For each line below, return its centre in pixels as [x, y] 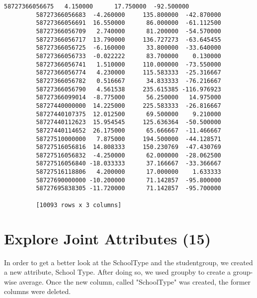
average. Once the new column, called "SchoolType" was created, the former [135, 281]
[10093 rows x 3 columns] [79, 205]
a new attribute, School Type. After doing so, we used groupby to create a [118, 272]
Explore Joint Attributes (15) [108, 238]
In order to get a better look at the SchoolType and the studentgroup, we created [128, 262]
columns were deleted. [38, 291]
